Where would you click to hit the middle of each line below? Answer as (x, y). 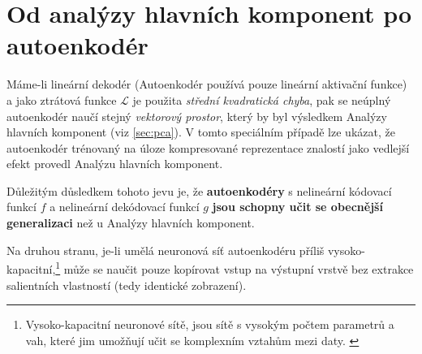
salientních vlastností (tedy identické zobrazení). (127, 285)
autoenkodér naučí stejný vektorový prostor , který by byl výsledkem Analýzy (197, 116)
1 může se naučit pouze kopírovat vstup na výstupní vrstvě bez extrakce (235, 268)
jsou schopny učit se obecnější (297, 207)
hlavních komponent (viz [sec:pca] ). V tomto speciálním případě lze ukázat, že (201, 132)
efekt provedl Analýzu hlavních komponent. (115, 164)
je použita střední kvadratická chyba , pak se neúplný (262, 99)
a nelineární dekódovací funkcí (125, 207)
